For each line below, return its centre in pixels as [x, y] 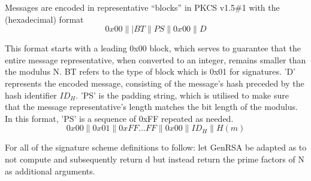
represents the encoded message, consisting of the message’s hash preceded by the [155, 83]
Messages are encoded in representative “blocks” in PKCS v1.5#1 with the [142, 7]
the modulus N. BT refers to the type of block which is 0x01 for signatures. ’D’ [150, 71]
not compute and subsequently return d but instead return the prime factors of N [155, 159]
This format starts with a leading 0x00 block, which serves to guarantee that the [153, 48]
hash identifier [31, 95]
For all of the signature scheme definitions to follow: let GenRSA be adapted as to [156, 147]
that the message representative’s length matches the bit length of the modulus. [151, 107]
